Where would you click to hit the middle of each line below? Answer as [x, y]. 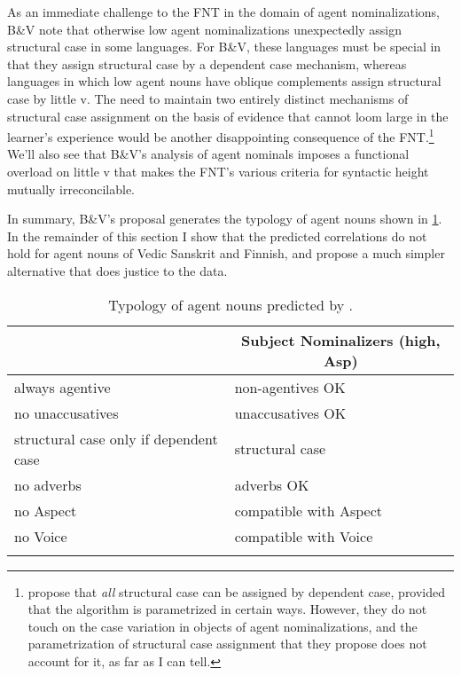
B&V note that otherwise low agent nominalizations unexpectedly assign [205, 29]
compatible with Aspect [309, 510]
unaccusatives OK [290, 413]
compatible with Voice [304, 536]
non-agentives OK [290, 387]
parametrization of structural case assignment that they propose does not [227, 644]
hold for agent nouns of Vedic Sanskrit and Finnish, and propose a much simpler [226, 253]
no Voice [41, 536]
